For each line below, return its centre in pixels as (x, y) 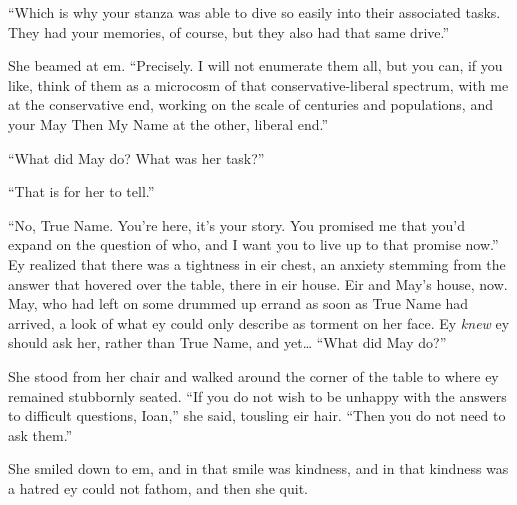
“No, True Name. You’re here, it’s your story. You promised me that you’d (237, 224)
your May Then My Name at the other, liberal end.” (168, 123)
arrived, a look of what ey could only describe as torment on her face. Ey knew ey (259, 322)
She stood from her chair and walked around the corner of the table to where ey (253, 375)
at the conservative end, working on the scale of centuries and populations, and (250, 104)
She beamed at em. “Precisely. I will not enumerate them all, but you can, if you (255, 65)
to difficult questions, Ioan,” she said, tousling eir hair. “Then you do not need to (257, 415)
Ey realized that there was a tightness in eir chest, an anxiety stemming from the (257, 263)
